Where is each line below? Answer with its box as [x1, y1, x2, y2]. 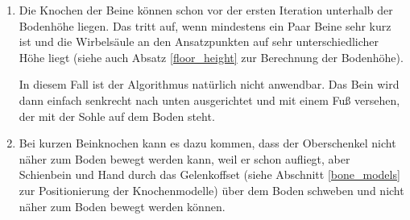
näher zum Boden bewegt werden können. [19, 197, 226, 214]
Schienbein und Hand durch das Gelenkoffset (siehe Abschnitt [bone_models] [19, 166, 400, 183]
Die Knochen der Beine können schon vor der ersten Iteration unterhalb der [19, 2, 393, 18]
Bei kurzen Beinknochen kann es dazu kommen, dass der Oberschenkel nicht [19, 135, 396, 152]
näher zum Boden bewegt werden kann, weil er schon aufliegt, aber [19, 150, 350, 167]
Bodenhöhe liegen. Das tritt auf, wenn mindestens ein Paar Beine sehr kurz [19, 17, 391, 34]
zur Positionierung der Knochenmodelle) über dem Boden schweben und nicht [19, 181, 404, 198]
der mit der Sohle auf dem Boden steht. [19, 107, 215, 124]
